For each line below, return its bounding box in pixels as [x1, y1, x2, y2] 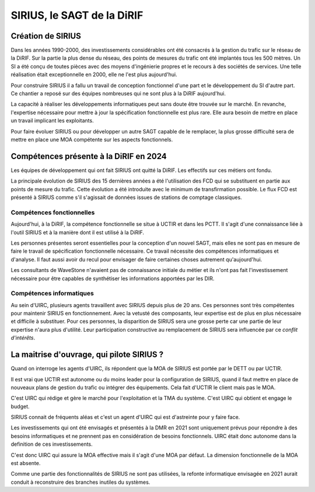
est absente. [10, 460, 41, 467]
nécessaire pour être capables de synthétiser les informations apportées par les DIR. [10, 275, 215, 282]
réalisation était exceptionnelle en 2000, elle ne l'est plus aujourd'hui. [10, 71, 177, 78]
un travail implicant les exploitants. [10, 117, 94, 124]
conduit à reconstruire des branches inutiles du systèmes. [10, 479, 150, 486]
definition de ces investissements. [10, 441, 93, 448]
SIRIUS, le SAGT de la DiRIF [10, 9, 143, 22]
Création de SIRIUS [10, 31, 81, 41]
